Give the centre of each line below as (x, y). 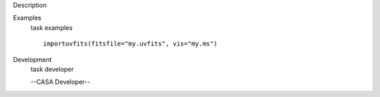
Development (32, 59)
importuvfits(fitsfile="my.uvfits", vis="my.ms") (131, 44)
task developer (52, 69)
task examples (52, 27)
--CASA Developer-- (61, 82)
